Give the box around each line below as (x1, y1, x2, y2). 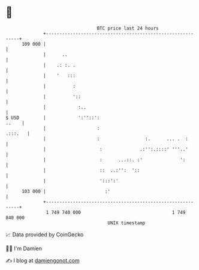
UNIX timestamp (107, 219, 146, 226)
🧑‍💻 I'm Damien (5, 245, 43, 252)
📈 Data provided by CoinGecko (5, 231, 84, 238)
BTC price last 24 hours (97, 25, 159, 31)
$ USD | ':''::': (5, 114, 100, 121)
